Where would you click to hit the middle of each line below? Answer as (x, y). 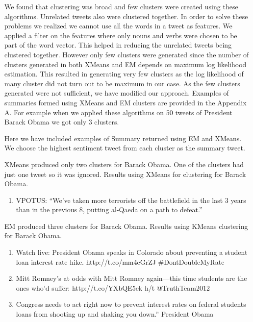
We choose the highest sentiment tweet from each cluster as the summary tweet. (125, 148)
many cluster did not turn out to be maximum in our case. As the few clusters (122, 83)
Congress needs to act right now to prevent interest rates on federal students (131, 304)
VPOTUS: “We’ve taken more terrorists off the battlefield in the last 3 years (131, 200)
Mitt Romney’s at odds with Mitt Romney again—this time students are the (131, 278)
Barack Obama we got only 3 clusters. (62, 122)
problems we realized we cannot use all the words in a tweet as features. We (118, 26)
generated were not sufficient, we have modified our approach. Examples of (117, 93)
